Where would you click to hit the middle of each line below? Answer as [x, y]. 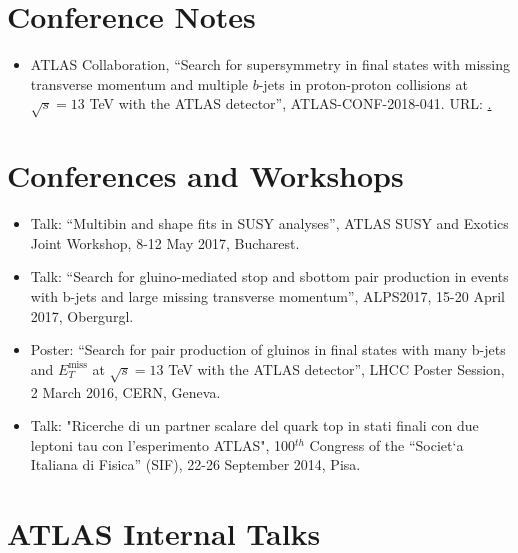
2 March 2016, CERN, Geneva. [125, 391]
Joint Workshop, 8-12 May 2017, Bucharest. [165, 242]
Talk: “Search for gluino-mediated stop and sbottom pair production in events [269, 276]
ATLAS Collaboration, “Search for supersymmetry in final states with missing [270, 64]
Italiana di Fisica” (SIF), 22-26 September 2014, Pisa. [195, 464]
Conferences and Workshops [205, 175]
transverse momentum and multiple [139, 83]
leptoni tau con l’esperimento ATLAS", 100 [162, 444]
